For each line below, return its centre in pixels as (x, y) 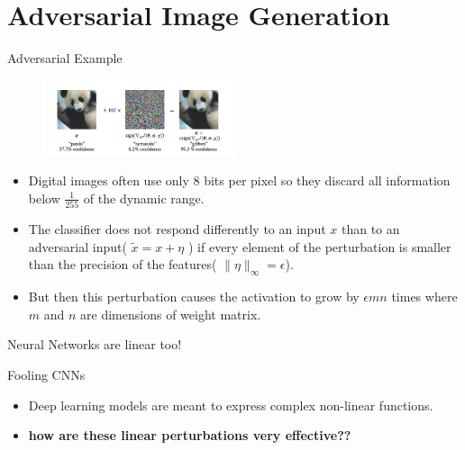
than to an (370, 229)
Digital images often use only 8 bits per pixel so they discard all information (239, 180)
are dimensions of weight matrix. (171, 314)
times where (424, 297)
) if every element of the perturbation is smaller (319, 246)
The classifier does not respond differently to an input (177, 229)
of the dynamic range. (144, 198)
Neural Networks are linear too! (95, 344)
